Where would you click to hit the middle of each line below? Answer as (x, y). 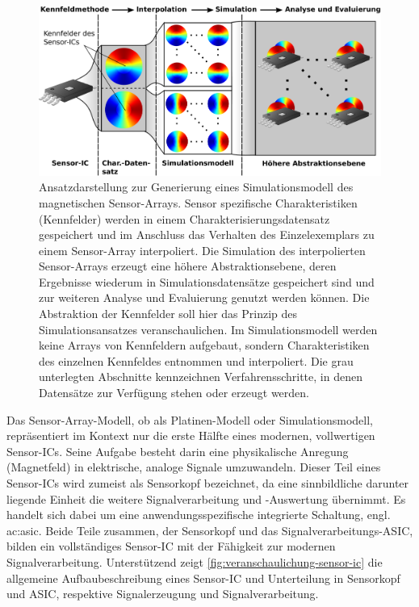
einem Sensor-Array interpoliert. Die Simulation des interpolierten (202, 250)
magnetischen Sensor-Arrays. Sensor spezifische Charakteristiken (198, 202)
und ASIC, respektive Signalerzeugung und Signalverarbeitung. (163, 594)
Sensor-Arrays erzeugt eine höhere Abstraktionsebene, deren (188, 266)
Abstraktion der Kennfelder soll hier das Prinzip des (168, 314)
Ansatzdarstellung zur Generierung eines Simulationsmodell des (196, 187)
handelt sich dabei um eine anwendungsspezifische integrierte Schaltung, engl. (199, 515)
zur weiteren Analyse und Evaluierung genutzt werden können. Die (204, 297)
